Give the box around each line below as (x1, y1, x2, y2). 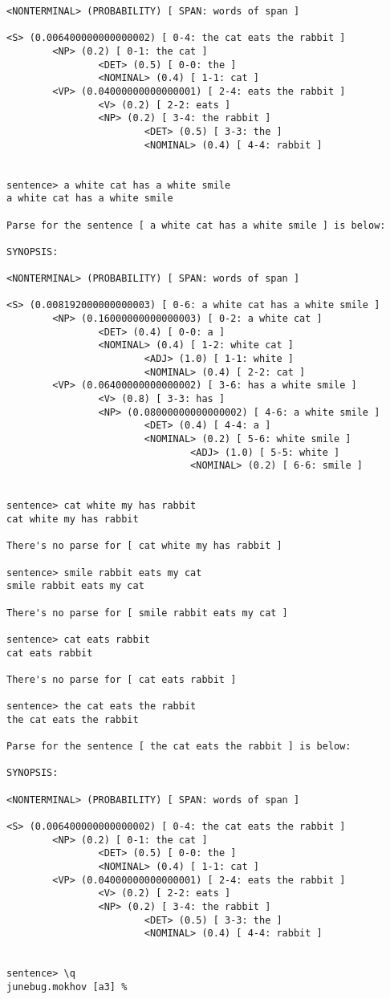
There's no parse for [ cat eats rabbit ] (6, 673, 237, 685)
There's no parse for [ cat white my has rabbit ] (6, 540, 282, 552)
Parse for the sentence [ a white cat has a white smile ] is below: (6, 219, 386, 231)
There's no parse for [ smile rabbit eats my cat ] (6, 607, 288, 619)
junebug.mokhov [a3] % (6, 981, 128, 993)
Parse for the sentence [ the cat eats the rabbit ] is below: (6, 741, 351, 753)
